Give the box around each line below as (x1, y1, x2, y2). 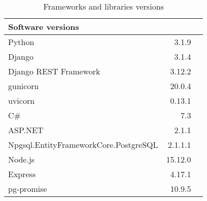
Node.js (8, 153, 35, 165)
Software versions (8, 21, 79, 32)
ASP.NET (8, 124, 44, 136)
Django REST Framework (8, 65, 100, 77)
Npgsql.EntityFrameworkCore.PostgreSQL (8, 139, 158, 150)
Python (8, 36, 34, 48)
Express (8, 168, 36, 180)
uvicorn (8, 95, 35, 106)
